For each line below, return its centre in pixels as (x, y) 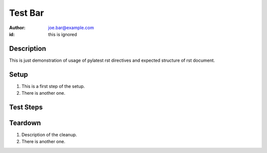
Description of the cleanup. (49, 135)
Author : (17, 28)
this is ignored (63, 34)
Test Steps (26, 107)
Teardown (25, 123)
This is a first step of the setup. (53, 86)
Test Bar (26, 13)
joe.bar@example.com (71, 28)
